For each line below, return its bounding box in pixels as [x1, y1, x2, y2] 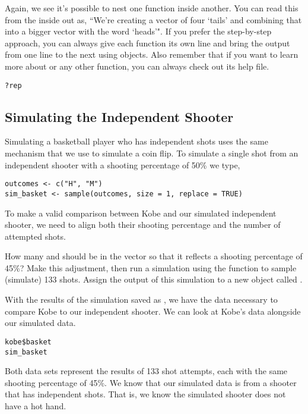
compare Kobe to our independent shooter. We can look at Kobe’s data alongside [5, 305, 301, 317]
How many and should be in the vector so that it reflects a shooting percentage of [5, 250, 303, 262]
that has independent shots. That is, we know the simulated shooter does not [5, 388, 286, 400]
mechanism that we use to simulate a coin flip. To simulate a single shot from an [5, 147, 299, 159]
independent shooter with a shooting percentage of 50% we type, [5, 158, 240, 171]
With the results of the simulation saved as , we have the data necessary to [5, 293, 278, 306]
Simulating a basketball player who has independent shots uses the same [5, 135, 268, 148]
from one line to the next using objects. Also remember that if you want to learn [5, 48, 299, 61]
